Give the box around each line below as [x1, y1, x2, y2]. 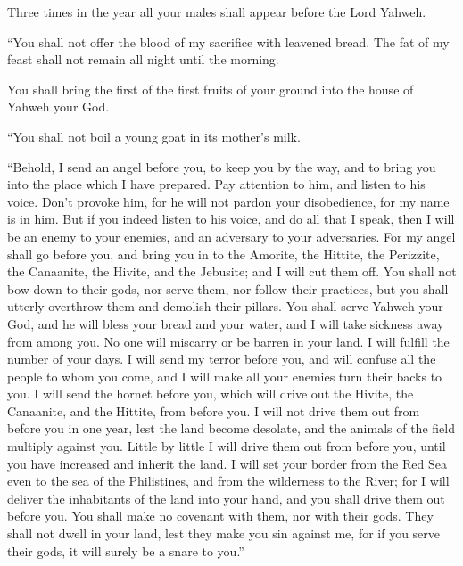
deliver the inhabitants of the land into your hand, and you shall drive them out [7, 488, 445, 507]
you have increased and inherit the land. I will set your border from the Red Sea [7, 454, 447, 472]
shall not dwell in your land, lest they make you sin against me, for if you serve [7, 524, 441, 543]
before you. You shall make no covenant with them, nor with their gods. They [7, 506, 434, 525]
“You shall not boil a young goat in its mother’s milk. [7, 127, 301, 145]
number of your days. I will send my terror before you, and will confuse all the [7, 349, 436, 368]
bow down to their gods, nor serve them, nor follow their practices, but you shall [7, 279, 449, 298]
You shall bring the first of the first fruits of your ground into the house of [7, 79, 414, 98]
